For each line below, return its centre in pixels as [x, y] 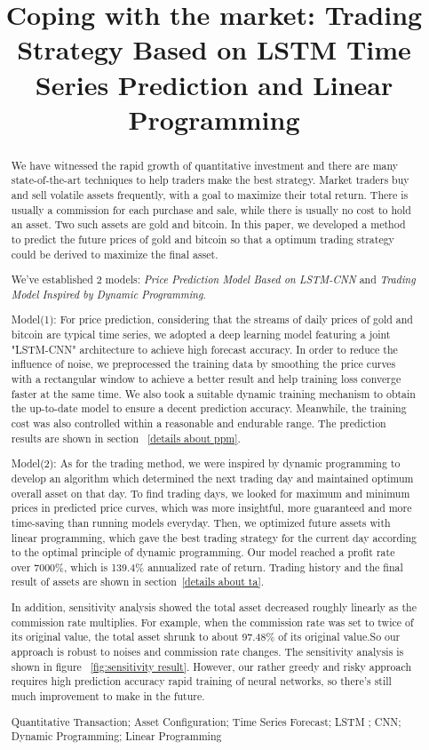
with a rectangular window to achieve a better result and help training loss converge [206, 379]
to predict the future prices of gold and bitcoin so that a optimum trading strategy [203, 239]
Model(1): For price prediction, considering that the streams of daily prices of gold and [212, 319]
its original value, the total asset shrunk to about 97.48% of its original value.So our [206, 637]
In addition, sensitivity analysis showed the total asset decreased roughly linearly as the [214, 607]
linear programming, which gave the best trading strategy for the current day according [214, 537]
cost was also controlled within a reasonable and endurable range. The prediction [199, 423]
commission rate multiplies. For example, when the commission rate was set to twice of [212, 622]
